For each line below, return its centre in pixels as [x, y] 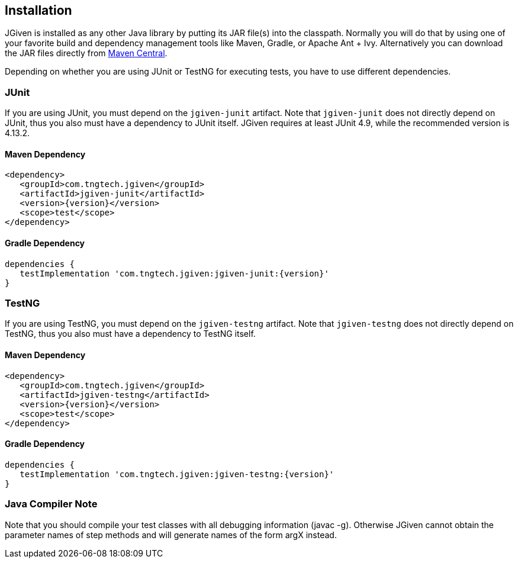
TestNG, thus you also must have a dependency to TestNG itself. [130, 334]
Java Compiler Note [51, 504]
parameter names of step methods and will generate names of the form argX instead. [171, 535]
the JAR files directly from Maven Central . [86, 53]
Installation [38, 10]
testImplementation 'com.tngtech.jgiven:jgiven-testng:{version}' [177, 474]
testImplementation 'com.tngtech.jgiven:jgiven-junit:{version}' [174, 273]
